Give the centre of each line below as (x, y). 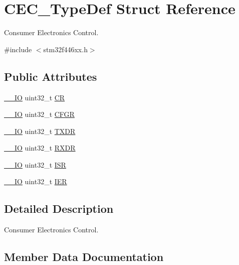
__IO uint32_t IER (36, 181)
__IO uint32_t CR (35, 97)
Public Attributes (51, 76)
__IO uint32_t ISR (35, 164)
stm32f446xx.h (65, 49)
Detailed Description (59, 209)
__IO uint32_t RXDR (40, 148)
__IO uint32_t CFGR (39, 114)
